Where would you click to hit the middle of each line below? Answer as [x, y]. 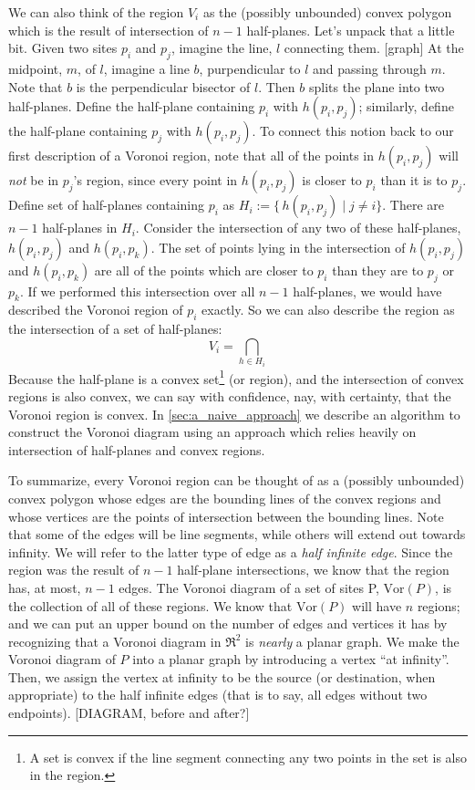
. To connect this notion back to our [353, 131]
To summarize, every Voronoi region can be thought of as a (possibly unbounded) [237, 480]
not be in [34, 180]
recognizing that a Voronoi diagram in [115, 641]
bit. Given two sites [63, 48]
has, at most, [45, 587]
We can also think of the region [96, 12]
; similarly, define [406, 106]
